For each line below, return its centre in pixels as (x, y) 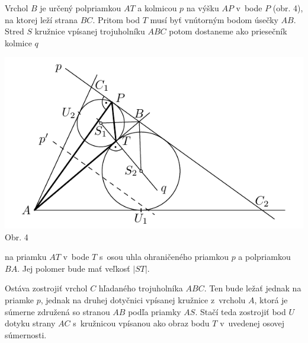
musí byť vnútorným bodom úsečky (214, 19)
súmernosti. (26, 334)
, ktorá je (271, 299)
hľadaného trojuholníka (141, 288)
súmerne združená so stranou (57, 311)
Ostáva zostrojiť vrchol (46, 288)
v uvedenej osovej (252, 323)
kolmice (18, 42)
